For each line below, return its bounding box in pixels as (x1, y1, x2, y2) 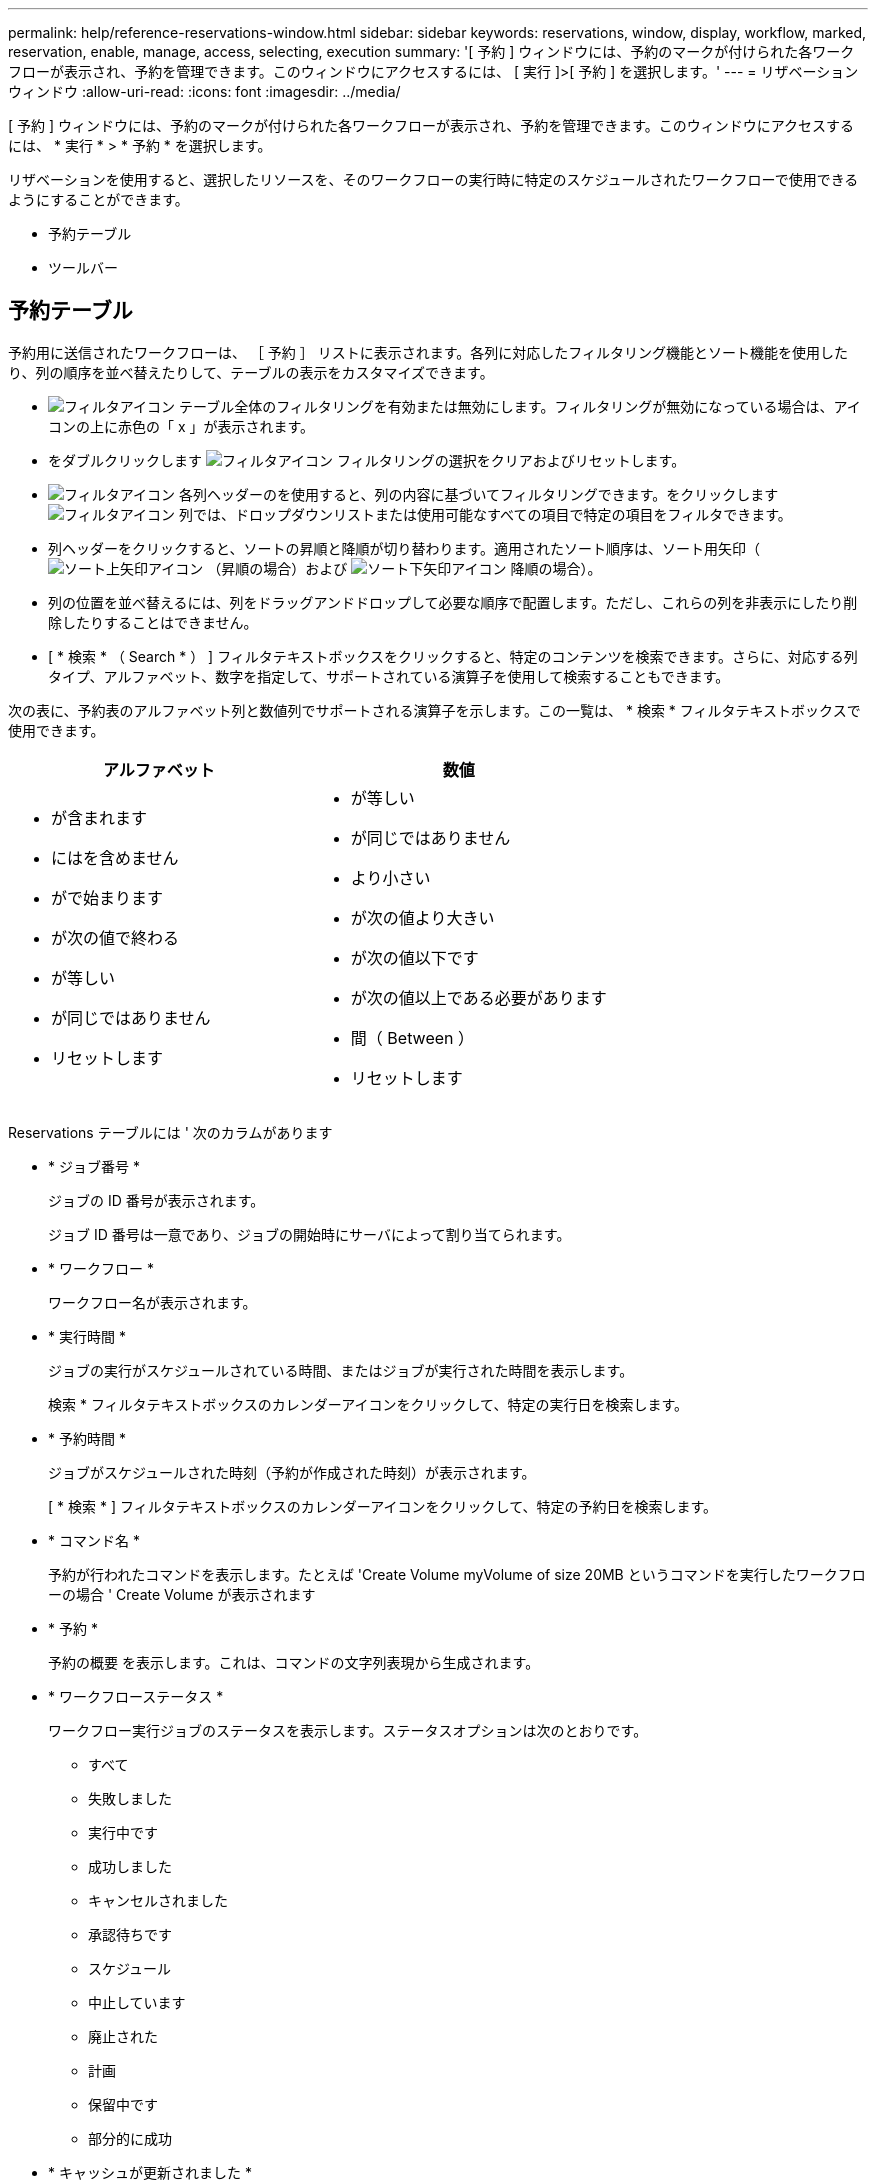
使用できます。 (8, 721, 105, 739)
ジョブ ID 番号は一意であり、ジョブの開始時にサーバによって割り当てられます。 (48, 1225, 571, 1243)
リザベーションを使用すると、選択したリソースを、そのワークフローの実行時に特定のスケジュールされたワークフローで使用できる (8, 171, 859, 188)
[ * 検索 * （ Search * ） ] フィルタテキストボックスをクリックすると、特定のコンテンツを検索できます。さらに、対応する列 (48, 647, 858, 665)
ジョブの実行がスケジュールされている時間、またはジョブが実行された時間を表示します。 (48, 1361, 634, 1379)
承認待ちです (88, 1925, 172, 1943)
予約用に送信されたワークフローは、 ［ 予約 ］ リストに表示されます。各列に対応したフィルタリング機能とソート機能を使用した (8, 343, 849, 361)
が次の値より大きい (350, 907, 495, 928)
